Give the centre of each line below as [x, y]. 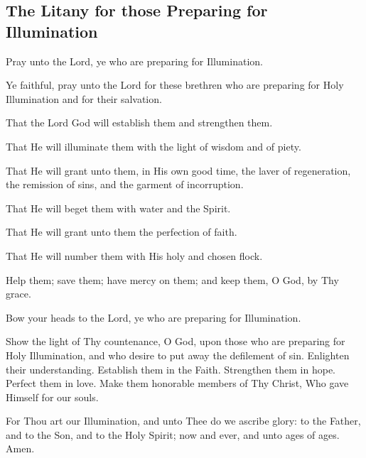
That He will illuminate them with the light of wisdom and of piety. [154, 146]
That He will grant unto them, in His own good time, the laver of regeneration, [178, 170]
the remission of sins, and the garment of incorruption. [125, 184]
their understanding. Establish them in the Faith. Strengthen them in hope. [171, 369]
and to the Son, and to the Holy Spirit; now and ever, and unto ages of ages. [173, 434]
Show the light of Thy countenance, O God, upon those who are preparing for [176, 341]
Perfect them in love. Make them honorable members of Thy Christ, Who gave [177, 383]
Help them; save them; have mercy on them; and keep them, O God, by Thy [172, 279]
